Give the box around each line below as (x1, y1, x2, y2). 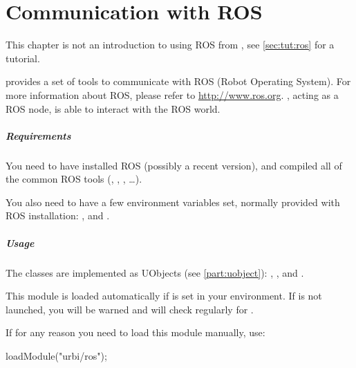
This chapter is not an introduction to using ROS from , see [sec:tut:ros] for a (6, 37, 335, 52)
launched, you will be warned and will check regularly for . (6, 302, 254, 316)
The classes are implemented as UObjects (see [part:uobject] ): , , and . (6, 265, 304, 279)
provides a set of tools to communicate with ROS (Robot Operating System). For (6, 74, 351, 89)
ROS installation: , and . (6, 208, 110, 223)
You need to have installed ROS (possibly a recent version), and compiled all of (6, 158, 342, 172)
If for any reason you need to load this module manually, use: (6, 325, 265, 340)
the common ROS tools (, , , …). (6, 172, 142, 186)
